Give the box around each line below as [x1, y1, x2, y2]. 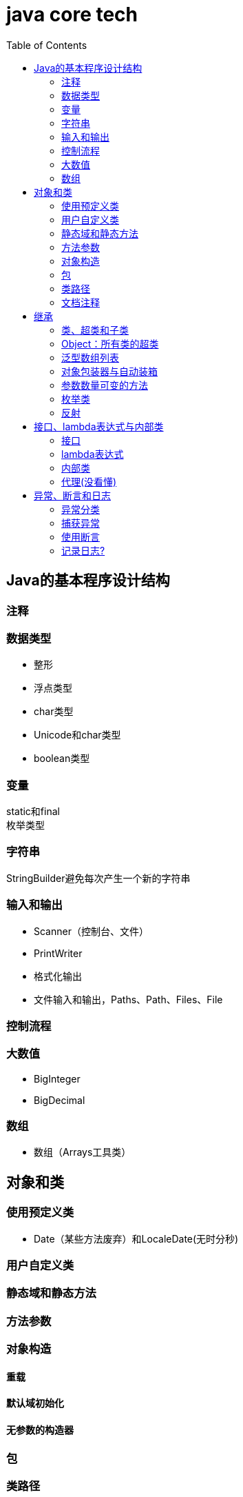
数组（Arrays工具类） [34, 1146, 131, 1158]
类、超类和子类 [61, 323, 129, 336]
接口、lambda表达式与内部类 [34, 420, 164, 432]
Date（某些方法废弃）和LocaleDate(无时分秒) [34, 1232, 239, 1245]
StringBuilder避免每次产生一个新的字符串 [6, 872, 191, 884]
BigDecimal [34, 1094, 85, 1106]
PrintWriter [34, 947, 83, 959]
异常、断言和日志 [34, 489, 111, 501]
